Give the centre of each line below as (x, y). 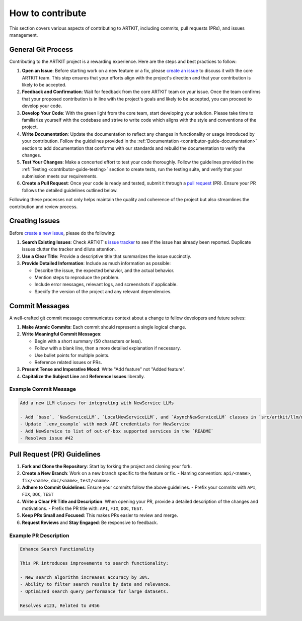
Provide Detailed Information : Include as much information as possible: (96, 263)
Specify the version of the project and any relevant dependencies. (103, 291)
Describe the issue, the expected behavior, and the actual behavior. (104, 270)
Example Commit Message (43, 389)
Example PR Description (39, 536)
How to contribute (48, 13)
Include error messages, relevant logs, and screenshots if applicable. (106, 285)
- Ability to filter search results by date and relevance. (96, 584)
